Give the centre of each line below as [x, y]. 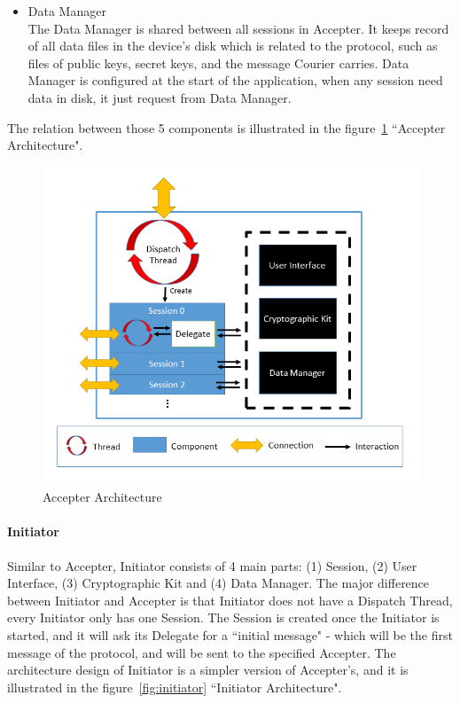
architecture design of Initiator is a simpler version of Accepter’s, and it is [208, 670]
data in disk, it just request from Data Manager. [160, 97]
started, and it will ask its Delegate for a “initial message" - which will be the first [230, 634]
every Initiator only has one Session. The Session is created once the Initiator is [223, 617]
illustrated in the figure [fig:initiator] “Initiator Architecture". [175, 687]
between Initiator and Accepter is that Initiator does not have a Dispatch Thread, [230, 600]
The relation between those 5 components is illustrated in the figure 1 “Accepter [226, 127]
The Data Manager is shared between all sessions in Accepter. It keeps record [238, 28]
